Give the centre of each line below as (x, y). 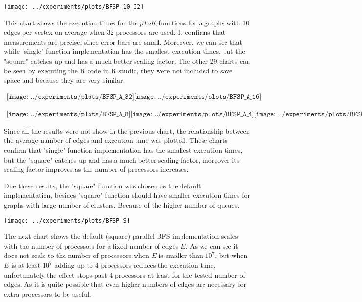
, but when (231, 255)
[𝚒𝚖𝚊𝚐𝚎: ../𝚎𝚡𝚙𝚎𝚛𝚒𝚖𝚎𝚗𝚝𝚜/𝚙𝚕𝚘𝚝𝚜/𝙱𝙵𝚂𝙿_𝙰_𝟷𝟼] (198, 97)
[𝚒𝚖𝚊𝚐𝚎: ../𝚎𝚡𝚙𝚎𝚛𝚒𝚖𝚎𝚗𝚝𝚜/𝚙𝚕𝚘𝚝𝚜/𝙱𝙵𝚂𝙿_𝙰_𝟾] (68, 114)
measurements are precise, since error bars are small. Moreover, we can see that (123, 41)
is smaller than (181, 255)
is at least (26, 265)
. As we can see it (212, 245)
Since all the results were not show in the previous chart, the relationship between (127, 130)
